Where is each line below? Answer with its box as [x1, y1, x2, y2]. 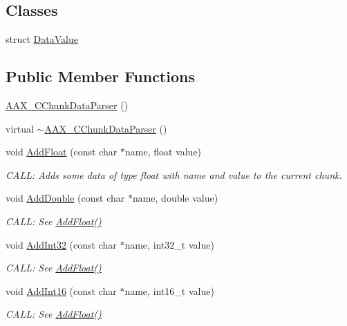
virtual [6, 121, 34, 135]
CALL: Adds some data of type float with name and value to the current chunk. [6, 167, 342, 182]
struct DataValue [6, 32, 78, 46]
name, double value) [132, 191, 218, 205]
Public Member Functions [6, 66, 195, 87]
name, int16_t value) [124, 283, 214, 298]
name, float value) [125, 144, 202, 159]
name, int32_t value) [124, 237, 214, 251]
